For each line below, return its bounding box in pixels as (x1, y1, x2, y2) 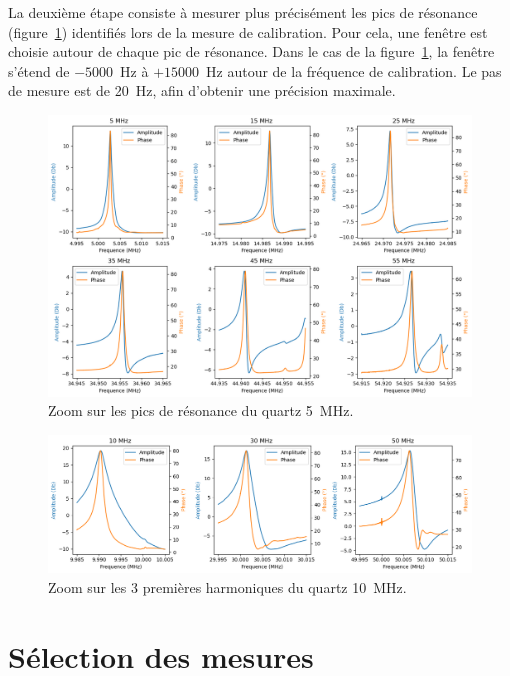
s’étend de (8, 60, 70, 81)
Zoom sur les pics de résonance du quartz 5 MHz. (48, 400, 354, 421)
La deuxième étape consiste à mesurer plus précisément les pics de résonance (8, 2, 478, 22)
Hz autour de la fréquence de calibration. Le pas (206, 60, 502, 81)
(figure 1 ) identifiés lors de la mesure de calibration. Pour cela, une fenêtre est (8, 21, 488, 42)
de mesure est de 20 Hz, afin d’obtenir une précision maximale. (8, 80, 396, 101)
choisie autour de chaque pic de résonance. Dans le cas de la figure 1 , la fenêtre (8, 41, 495, 62)
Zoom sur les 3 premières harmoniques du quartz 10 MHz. (48, 577, 407, 598)
